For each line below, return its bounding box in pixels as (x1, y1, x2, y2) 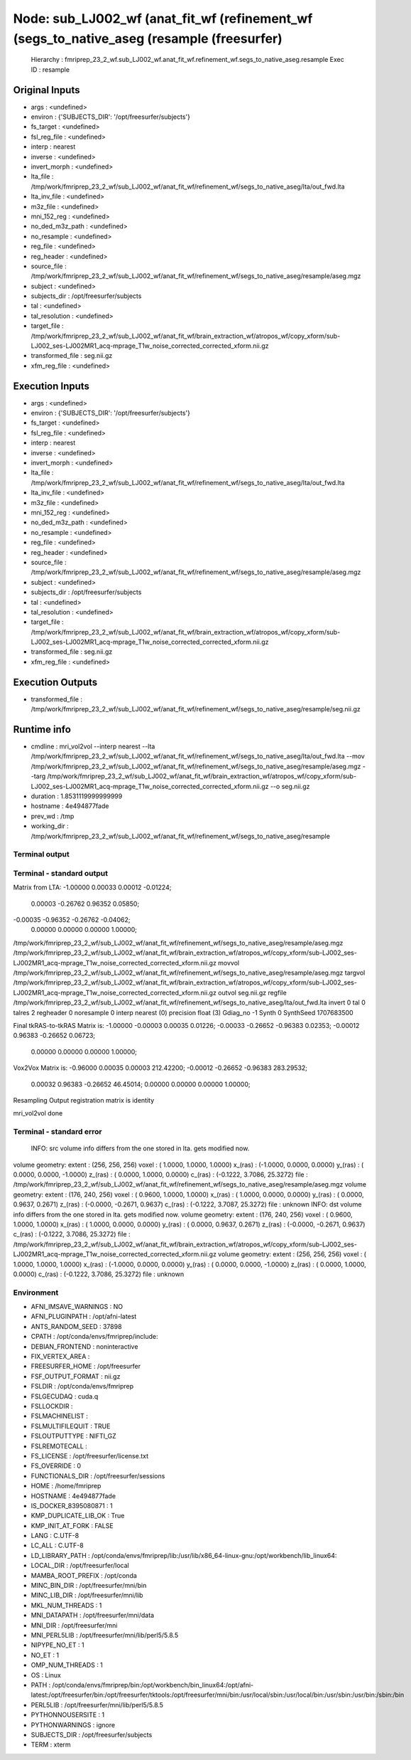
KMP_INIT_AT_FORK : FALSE (31, 1521, 114, 1530)
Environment (13, 1288, 59, 1298)
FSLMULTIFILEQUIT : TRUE (31, 1421, 111, 1430)
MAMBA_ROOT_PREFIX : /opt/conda (31, 1571, 138, 1579)
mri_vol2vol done (13, 1109, 63, 1118)
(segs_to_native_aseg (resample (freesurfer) (13, 31, 283, 46)
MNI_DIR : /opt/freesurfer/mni (31, 1621, 118, 1629)
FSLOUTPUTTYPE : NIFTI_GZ (31, 1432, 116, 1441)
